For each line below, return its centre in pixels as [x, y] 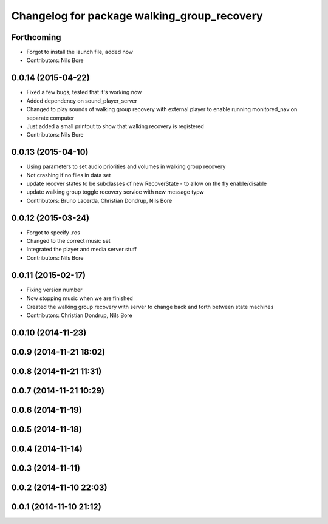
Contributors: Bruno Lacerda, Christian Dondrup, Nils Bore [99, 200]
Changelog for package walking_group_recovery [137, 16]
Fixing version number [54, 290]
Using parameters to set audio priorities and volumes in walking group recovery [126, 166]
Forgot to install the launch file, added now [80, 52]
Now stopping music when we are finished [80, 298]
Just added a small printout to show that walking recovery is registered [115, 126]
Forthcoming [36, 37]
